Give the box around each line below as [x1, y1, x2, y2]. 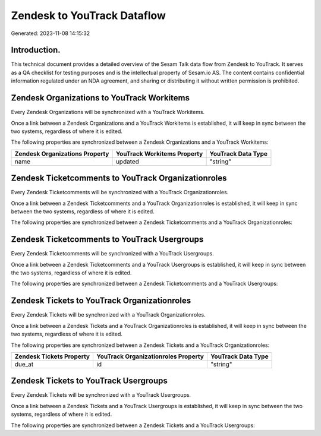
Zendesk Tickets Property [14, 352, 90, 361]
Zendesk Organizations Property [14, 149, 109, 157]
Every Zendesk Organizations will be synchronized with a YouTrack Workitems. [11, 109, 205, 116]
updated [115, 157, 140, 166]
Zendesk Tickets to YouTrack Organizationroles [11, 296, 191, 306]
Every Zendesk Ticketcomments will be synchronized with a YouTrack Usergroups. [11, 250, 214, 257]
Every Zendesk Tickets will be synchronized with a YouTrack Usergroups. [11, 391, 191, 399]
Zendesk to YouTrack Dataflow [11, 9, 166, 22]
